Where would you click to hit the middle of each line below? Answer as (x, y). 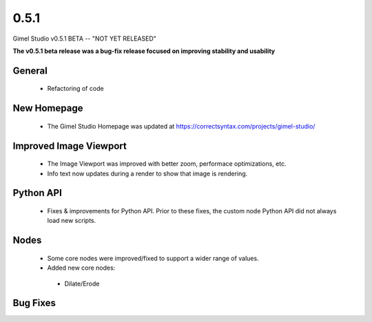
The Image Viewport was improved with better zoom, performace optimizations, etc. (167, 164)
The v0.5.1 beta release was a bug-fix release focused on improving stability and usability (144, 51)
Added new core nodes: (81, 268)
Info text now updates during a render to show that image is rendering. (147, 173)
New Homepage (48, 108)
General (30, 71)
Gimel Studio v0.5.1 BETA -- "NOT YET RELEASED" (84, 39)
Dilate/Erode (82, 283)
